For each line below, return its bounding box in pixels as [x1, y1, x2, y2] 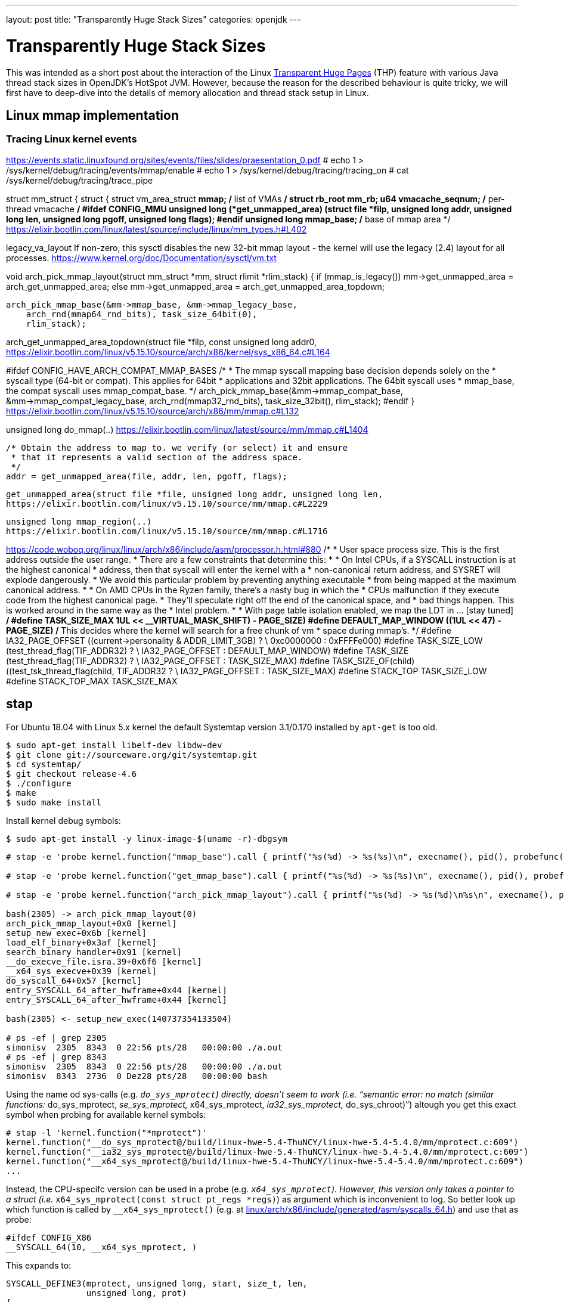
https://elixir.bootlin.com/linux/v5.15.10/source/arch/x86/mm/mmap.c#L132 [6, 405, 299, 416]
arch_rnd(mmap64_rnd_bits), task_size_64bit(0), [26, 309, 258, 319]
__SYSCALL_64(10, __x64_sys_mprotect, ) [6, 1242, 197, 1252]
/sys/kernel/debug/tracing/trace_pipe [6, 175, 153, 185]
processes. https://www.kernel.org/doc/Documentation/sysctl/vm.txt [6, 252, 277, 263]
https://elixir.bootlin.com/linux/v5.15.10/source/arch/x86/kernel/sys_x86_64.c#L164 [6, 346, 330, 357]
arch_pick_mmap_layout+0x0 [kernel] [6, 918, 177, 928]
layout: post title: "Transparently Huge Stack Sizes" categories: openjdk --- [6, 14, 301, 24]
